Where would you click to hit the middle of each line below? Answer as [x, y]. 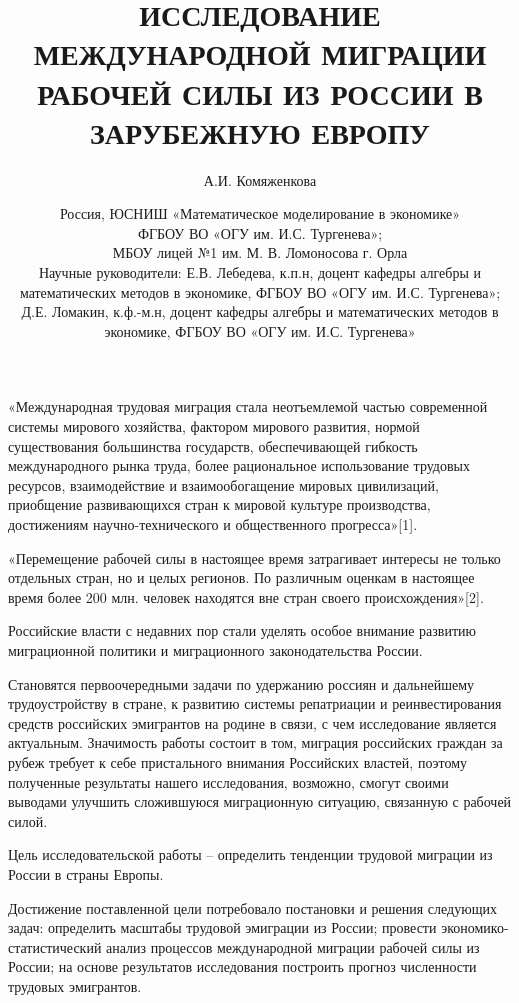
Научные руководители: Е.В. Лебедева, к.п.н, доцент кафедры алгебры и [260, 272]
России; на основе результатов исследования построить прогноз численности [242, 966]
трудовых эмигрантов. [75, 985]
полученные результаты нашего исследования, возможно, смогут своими [228, 781]
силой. [28, 820]
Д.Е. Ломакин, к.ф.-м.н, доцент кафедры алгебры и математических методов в [260, 311]
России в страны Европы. [86, 873]
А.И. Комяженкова [260, 179]
